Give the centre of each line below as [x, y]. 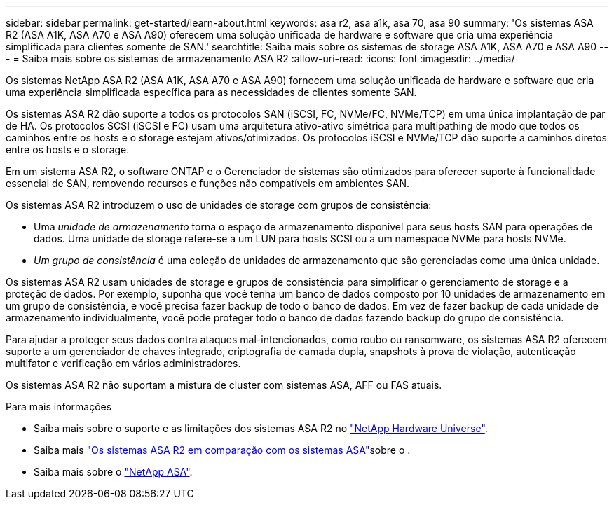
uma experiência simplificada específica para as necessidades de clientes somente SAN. [211, 92]
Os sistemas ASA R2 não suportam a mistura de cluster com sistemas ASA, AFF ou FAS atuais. [224, 385]
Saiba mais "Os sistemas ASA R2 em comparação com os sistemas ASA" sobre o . [222, 450]
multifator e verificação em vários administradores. [123, 363]
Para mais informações [59, 407]
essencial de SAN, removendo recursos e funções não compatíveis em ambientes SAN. [208, 183]
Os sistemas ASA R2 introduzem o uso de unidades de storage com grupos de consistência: [219, 205]
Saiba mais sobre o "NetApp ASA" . [113, 472]
